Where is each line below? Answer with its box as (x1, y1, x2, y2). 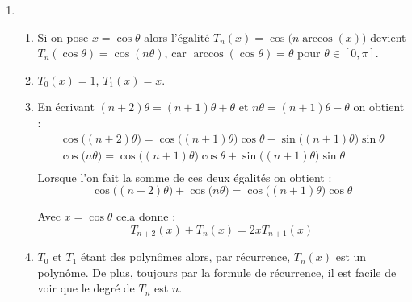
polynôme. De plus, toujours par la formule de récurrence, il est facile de (37, 263, 397, 280)
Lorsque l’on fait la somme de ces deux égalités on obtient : (37, 168, 332, 185)
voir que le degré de (37, 279, 135, 296)
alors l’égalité (144, 28, 210, 45)
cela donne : (116, 208, 176, 225)
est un (335, 248, 367, 265)
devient (370, 28, 406, 45)
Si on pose (37, 28, 89, 45)
